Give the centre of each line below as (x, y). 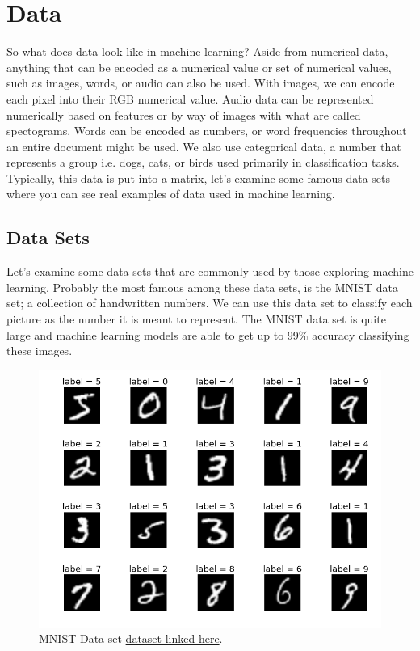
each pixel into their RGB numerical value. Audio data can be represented (190, 98)
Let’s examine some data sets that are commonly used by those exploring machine (210, 271)
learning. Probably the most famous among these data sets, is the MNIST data (202, 287)
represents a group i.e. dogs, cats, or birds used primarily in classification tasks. (203, 162)
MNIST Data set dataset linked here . (131, 638)
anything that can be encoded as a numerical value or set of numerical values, (199, 67)
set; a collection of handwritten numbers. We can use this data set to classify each (210, 303)
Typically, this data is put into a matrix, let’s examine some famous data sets (198, 178)
